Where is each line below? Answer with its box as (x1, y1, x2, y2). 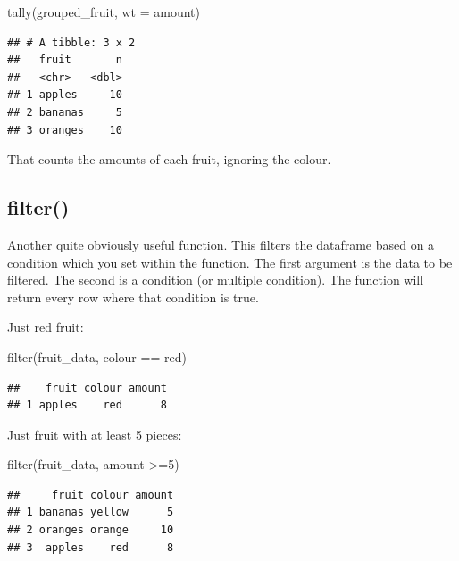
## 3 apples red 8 (7, 540, 174, 554)
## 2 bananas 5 (7, 105, 122, 119)
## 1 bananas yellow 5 (7, 506, 174, 519)
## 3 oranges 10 (7, 123, 122, 136)
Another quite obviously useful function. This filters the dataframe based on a (7, 235, 435, 253)
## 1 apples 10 (7, 88, 122, 102)
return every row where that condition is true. (7, 287, 259, 306)
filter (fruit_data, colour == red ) (7, 347, 187, 366)
